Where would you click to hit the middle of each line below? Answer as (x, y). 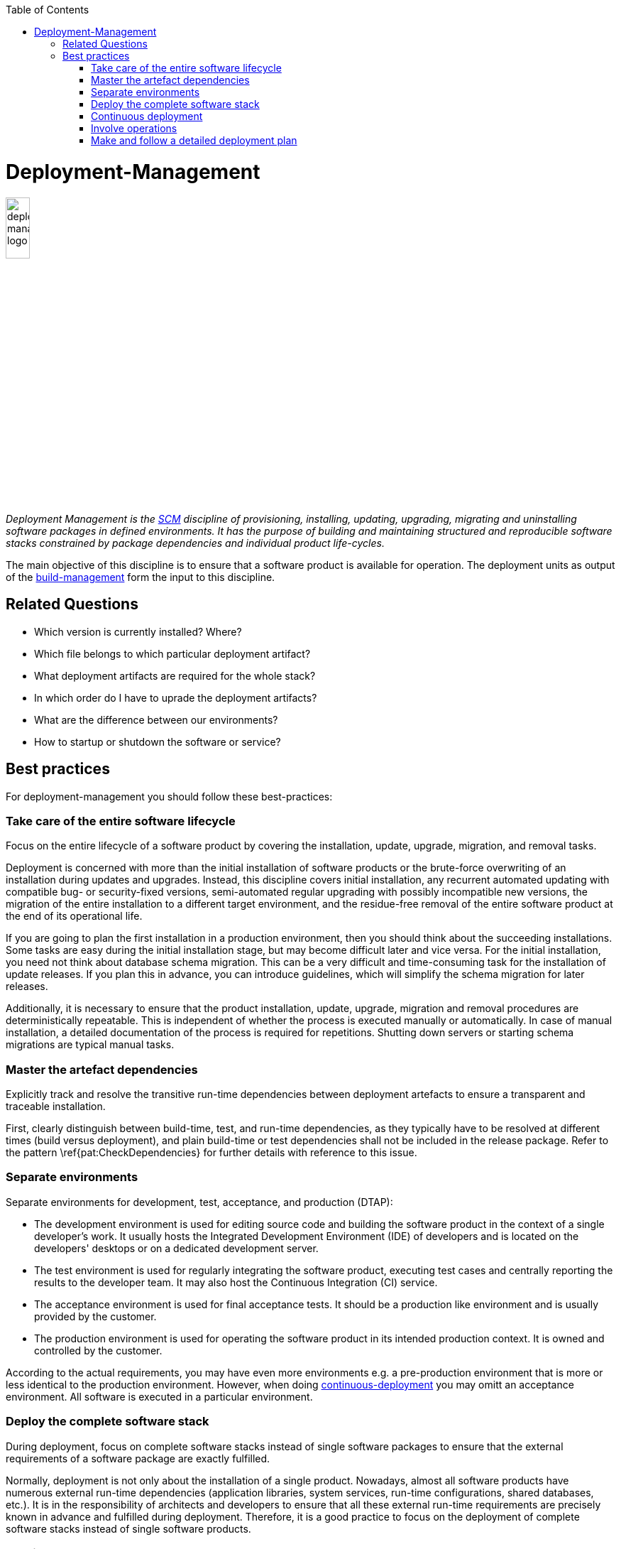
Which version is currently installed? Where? (138, 631)
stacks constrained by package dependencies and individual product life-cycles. (195, 543)
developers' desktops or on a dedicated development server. (176, 1248)
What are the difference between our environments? (156, 719)
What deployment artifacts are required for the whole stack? (175, 675)
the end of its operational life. (74, 916)
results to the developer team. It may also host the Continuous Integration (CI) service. (236, 1282)
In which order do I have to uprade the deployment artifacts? (176, 697)
